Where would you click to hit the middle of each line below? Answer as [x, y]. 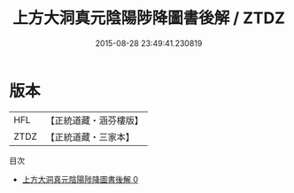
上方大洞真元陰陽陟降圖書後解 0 [80, 179]
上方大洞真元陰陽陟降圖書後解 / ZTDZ [149, 18]
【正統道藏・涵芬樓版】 [95, 120]
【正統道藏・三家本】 [90, 136]
